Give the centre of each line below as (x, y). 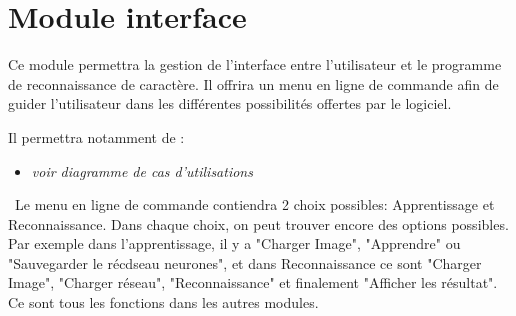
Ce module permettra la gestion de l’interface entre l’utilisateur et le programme (255, 64)
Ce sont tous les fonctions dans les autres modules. (163, 302)
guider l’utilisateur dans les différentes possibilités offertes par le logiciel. (230, 103)
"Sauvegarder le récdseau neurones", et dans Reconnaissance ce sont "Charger (245, 262)
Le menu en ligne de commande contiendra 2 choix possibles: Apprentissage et (254, 204)
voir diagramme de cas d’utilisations (142, 170)
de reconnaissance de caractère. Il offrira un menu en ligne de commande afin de (253, 83)
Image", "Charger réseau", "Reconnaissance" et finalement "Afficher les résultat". (253, 282)
